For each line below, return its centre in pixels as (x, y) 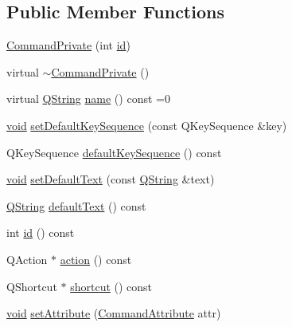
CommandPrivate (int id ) (68, 45)
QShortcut (32, 286)
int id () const (41, 232)
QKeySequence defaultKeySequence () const (114, 152)
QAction (27, 259)
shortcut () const (111, 286)
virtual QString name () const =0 (88, 98)
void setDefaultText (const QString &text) (111, 179)
